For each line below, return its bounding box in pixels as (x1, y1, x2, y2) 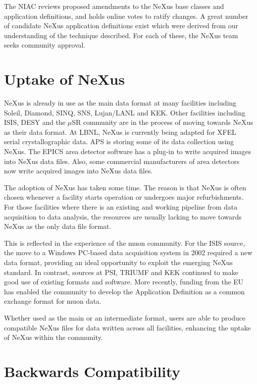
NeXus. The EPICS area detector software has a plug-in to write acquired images (4, 146, 252, 157)
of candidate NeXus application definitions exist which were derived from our (4, 20, 238, 31)
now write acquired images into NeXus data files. (4, 165, 153, 176)
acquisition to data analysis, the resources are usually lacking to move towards (4, 211, 242, 221)
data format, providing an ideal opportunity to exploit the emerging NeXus (4, 257, 233, 267)
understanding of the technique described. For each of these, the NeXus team (4, 30, 238, 40)
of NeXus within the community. (4, 332, 103, 342)
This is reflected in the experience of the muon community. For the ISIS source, (4, 237, 245, 248)
